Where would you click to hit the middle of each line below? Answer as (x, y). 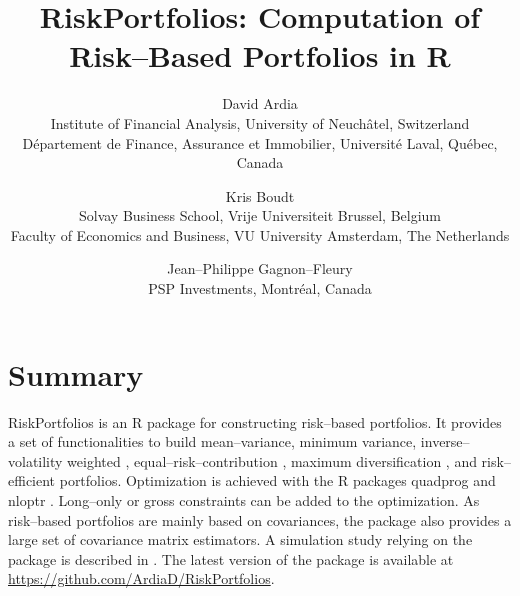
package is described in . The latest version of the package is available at (231, 558)
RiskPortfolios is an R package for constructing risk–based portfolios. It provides (255, 421)
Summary (76, 373)
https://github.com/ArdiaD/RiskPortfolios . (141, 578)
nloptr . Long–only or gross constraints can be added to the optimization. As (244, 499)
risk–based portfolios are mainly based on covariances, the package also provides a (260, 519)
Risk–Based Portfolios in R (260, 55)
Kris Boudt (260, 195)
